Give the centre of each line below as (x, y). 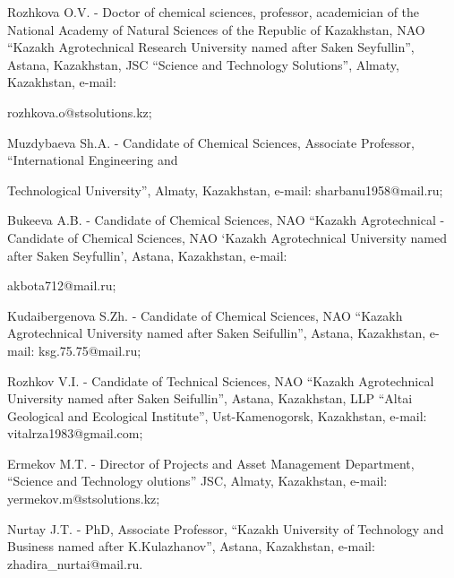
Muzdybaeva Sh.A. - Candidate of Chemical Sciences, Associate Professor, (211, 142)
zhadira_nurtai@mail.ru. (75, 563)
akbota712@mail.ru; (62, 285)
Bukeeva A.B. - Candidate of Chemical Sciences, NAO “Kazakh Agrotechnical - (226, 220)
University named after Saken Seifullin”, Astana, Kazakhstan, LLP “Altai (210, 398)
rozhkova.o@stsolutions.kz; (80, 112)
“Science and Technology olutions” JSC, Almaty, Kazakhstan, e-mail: (197, 481)
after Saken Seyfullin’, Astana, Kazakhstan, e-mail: (147, 255)
